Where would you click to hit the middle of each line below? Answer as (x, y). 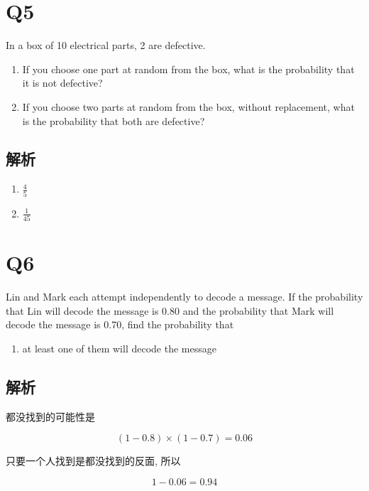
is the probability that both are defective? (114, 120)
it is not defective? (62, 83)
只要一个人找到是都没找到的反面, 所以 (93, 461)
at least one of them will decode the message (119, 348)
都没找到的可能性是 (50, 416)
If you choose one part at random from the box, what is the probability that (188, 69)
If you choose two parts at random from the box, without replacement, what (188, 106)
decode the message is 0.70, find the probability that (120, 324)
